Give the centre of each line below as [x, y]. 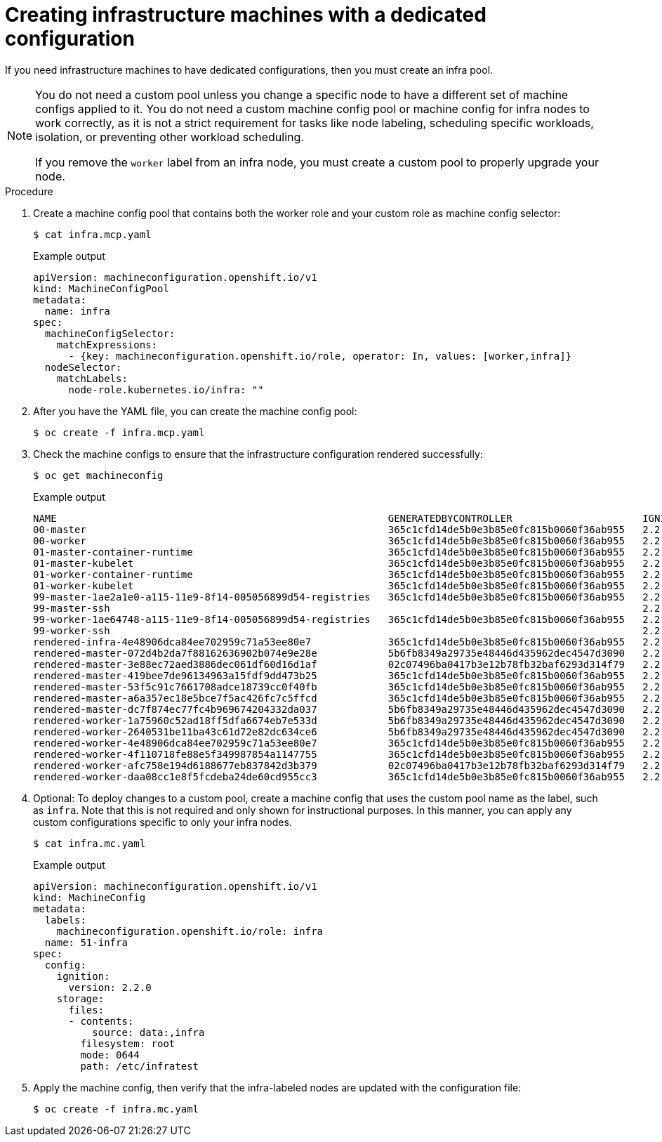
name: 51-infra [86, 942]
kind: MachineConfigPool [101, 288]
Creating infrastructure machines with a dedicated [246, 15]
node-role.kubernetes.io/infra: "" [166, 389]
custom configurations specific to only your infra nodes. [163, 822]
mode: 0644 [110, 1055]
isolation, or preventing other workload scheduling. [170, 137]
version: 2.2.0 [110, 987]
